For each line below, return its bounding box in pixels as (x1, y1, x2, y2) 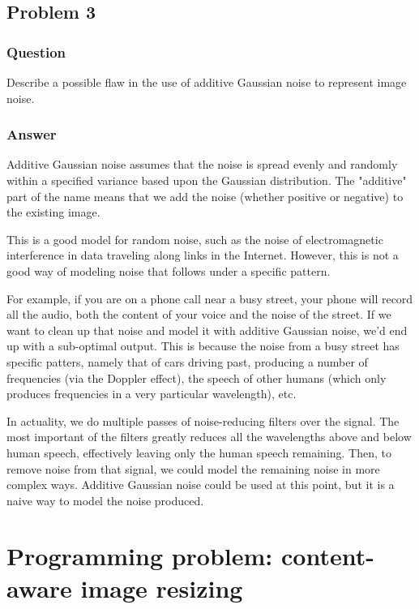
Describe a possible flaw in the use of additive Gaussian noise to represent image (6, 74, 407, 90)
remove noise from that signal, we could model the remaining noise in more (6, 460, 380, 477)
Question (6, 41, 66, 62)
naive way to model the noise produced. (6, 491, 204, 508)
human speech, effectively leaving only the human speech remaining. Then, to (6, 444, 392, 461)
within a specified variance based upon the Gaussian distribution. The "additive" (6, 172, 407, 188)
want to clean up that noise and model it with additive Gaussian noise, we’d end (6, 321, 408, 338)
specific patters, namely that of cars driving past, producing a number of (6, 353, 368, 370)
